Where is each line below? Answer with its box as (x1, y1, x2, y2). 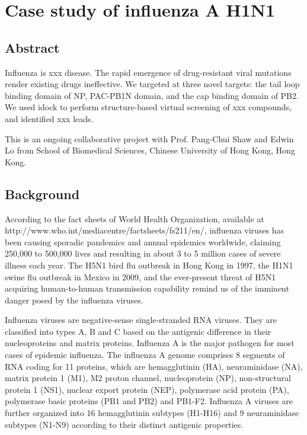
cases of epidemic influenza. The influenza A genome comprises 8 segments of (5, 348, 285, 361)
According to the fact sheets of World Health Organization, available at (5, 212, 264, 225)
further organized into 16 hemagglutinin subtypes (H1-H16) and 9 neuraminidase (5, 407, 299, 419)
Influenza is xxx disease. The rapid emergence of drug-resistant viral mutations (5, 66, 292, 78)
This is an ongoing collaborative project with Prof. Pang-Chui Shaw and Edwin (5, 132, 294, 145)
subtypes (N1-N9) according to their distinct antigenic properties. (5, 418, 244, 430)
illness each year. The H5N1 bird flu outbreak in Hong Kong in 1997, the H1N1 (5, 258, 293, 271)
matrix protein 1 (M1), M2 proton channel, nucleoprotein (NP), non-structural (5, 372, 291, 384)
